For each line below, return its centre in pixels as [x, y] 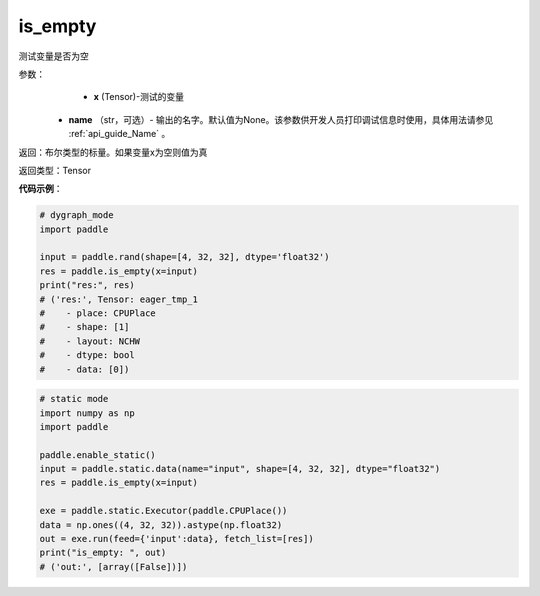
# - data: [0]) [84, 369]
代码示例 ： [40, 189]
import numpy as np [87, 413]
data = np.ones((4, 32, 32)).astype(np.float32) [161, 524]
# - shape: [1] [84, 327]
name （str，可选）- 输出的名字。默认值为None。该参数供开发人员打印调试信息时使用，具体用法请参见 [281, 119]
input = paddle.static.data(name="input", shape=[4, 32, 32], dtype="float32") [240, 469]
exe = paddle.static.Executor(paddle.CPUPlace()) [163, 511]
